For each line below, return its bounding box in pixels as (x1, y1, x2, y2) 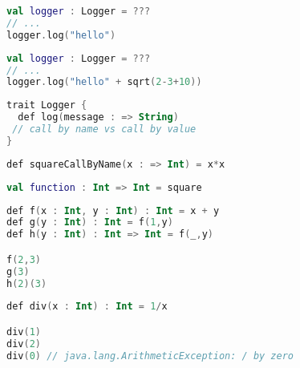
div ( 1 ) (6, 326, 41, 338)
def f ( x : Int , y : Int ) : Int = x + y (6, 204, 220, 216)
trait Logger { (6, 99, 87, 111)
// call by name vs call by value (12, 123, 197, 135)
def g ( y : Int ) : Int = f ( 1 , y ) (6, 216, 173, 228)
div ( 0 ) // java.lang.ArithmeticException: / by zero (6, 350, 294, 362)
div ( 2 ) (6, 338, 41, 350)
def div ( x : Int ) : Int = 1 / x (6, 301, 168, 313)
